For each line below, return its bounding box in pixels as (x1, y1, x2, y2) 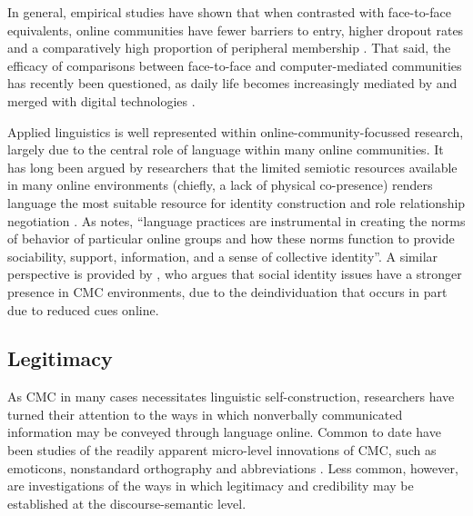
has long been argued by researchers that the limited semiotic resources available (7, 157, 458, 176)
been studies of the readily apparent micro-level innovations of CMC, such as (7, 441, 437, 460)
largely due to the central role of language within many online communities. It (7, 140, 444, 159)
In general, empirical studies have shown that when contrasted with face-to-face (7, 3, 452, 21)
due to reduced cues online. (7, 300, 159, 319)
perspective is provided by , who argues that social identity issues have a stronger (7, 264, 462, 283)
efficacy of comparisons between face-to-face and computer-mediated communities (7, 55, 462, 74)
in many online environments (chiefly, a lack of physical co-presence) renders (7, 175, 433, 194)
